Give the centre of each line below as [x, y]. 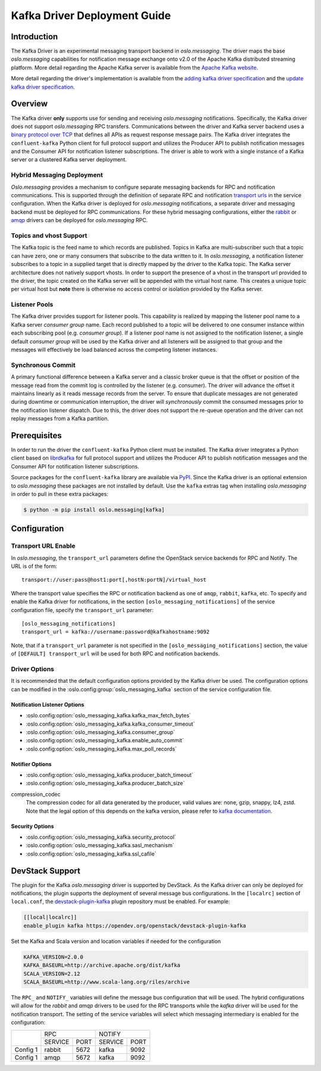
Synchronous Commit [43, 365]
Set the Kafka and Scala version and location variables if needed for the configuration [116, 941]
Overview [29, 104]
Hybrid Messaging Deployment [57, 175]
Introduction [34, 37]
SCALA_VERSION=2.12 [52, 974]
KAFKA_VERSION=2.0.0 [53, 957]
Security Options [32, 826]
